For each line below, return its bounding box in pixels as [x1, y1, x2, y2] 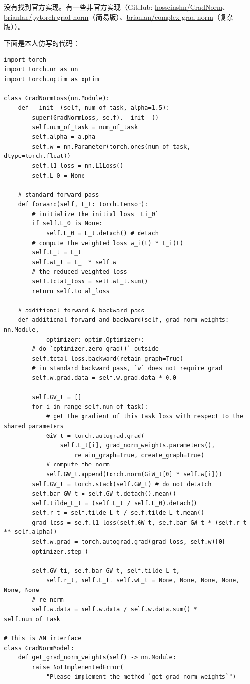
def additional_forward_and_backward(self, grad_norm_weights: [18, 316, 229, 324]
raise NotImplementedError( [32, 663, 124, 671]
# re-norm [32, 596, 64, 603]
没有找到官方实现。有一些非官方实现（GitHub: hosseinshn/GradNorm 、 [4, 2, 229, 12]
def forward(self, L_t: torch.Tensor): [18, 201, 148, 208]
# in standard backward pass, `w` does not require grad [32, 365, 222, 372]
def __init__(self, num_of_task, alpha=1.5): [18, 104, 169, 112]
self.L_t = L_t [32, 249, 82, 256]
